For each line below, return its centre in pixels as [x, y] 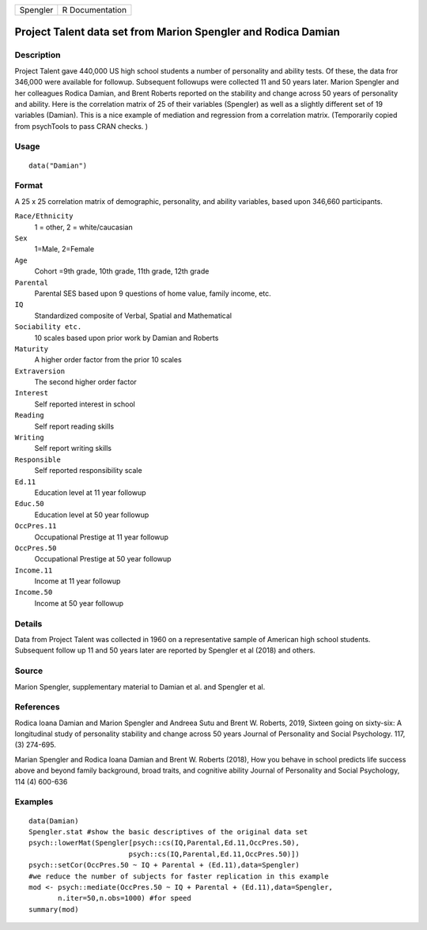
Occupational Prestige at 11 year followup [102, 537]
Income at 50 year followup [79, 603]
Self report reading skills [74, 426]
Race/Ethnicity [44, 216]
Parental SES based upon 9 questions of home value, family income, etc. [153, 293]
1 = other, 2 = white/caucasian [84, 227]
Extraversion [40, 371]
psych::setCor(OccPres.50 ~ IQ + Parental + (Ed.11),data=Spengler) [164, 865]
